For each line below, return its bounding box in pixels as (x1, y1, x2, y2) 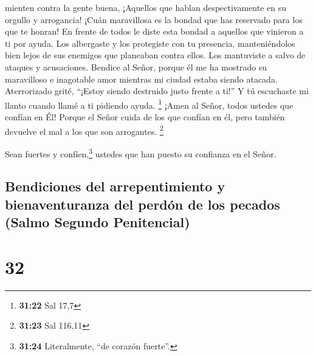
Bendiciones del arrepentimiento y (5, 177, 225, 196)
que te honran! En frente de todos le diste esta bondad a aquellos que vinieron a (5, 25, 304, 38)
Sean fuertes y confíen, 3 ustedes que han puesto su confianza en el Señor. (5, 145, 276, 160)
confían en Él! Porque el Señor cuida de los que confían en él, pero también (5, 111, 285, 123)
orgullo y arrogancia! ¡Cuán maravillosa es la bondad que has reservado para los (5, 13, 303, 26)
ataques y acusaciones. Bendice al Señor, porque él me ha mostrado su (5, 60, 267, 73)
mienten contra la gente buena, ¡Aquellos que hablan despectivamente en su (5, 1, 287, 13)
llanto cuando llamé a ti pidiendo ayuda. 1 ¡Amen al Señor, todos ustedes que (5, 97, 294, 111)
